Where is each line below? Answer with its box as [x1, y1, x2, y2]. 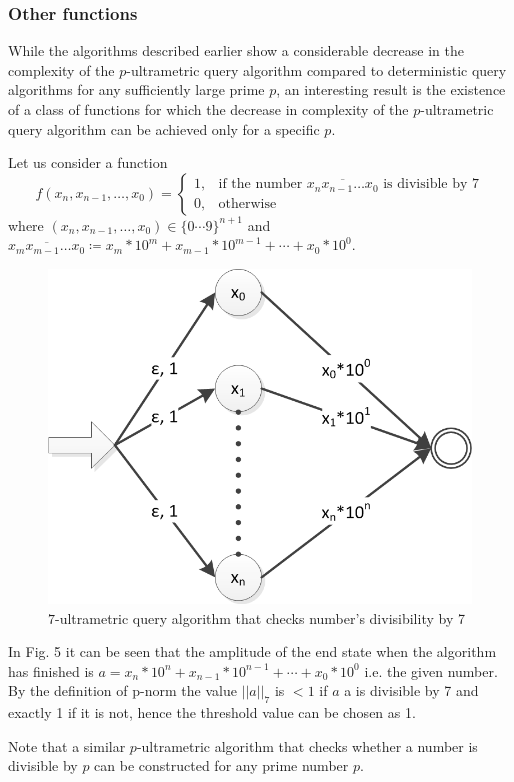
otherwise [218, 196, 277, 211]
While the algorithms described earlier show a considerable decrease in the [8, 40, 464, 61]
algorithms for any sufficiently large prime [8, 79, 265, 100]
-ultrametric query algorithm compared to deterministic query [126, 59, 507, 80]
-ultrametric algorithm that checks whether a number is [136, 735, 478, 756]
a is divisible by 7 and [344, 680, 479, 701]
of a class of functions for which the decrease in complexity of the [8, 99, 409, 119]
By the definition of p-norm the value [8, 680, 237, 701]
